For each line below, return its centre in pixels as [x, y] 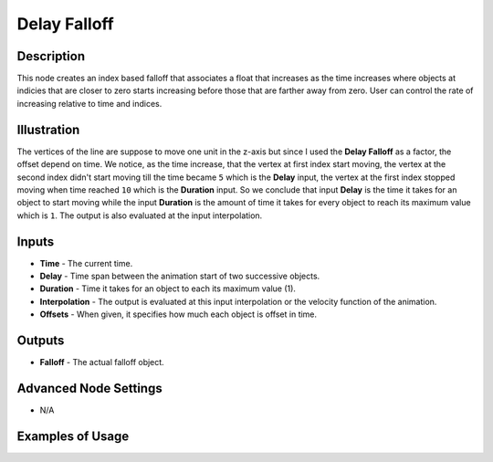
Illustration [48, 129]
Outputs [41, 340]
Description [51, 56]
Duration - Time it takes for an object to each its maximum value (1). [168, 289]
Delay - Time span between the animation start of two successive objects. [180, 276]
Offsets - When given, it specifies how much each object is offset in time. [178, 314]
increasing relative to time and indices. [89, 103]
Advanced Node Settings [90, 388]
